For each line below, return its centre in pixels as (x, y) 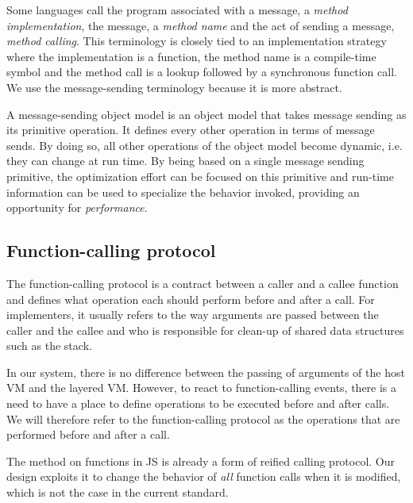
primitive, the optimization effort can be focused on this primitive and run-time (200, 176)
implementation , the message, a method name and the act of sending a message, (201, 25)
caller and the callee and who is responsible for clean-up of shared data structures (205, 330)
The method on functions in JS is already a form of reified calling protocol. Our (201, 461)
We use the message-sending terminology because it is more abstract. (174, 87)
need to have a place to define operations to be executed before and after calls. (198, 403)
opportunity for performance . (77, 207)
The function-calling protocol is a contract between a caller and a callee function (203, 283)
